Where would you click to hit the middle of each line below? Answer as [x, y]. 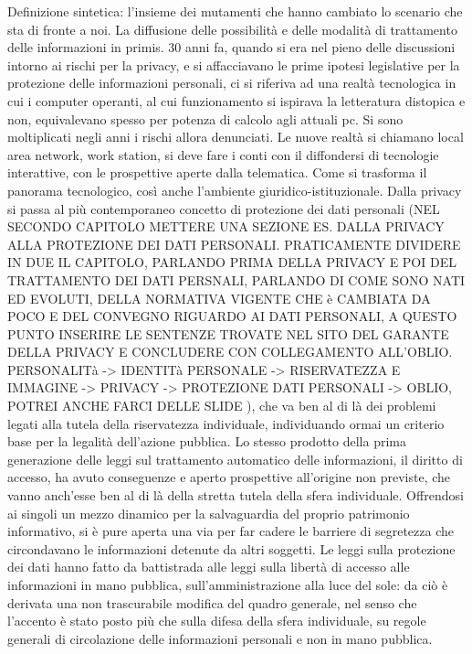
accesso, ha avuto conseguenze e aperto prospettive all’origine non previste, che [229, 477]
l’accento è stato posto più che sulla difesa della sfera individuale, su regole [217, 621]
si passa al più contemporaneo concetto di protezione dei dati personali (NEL [224, 208]
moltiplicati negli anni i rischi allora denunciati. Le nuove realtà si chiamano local [236, 137]
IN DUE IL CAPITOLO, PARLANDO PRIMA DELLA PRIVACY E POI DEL [232, 262]
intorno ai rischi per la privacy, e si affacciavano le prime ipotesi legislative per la [234, 64]
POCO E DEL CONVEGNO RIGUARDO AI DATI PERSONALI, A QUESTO [232, 316]
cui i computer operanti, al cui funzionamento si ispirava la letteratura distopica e [236, 100]
